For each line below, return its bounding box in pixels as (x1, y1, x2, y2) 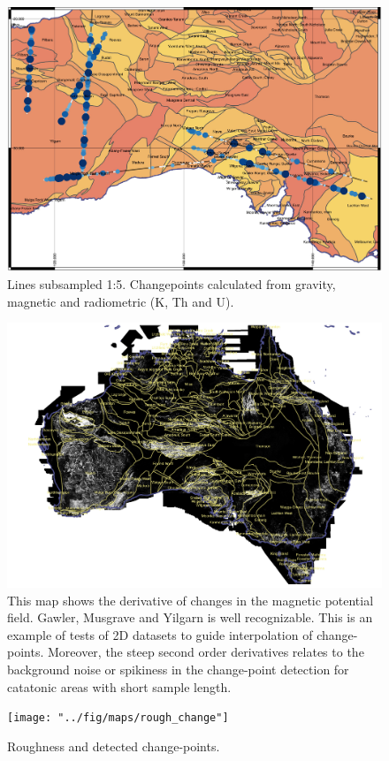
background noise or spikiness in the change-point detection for (7, 660, 349, 679)
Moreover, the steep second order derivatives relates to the (47, 643, 364, 661)
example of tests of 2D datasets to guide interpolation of (7, 625, 313, 643)
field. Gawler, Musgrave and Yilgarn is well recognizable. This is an (7, 608, 373, 627)
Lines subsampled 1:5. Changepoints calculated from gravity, (7, 275, 336, 293)
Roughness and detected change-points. (7, 736, 220, 755)
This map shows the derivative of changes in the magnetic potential (7, 590, 374, 609)
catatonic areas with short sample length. (7, 677, 232, 696)
